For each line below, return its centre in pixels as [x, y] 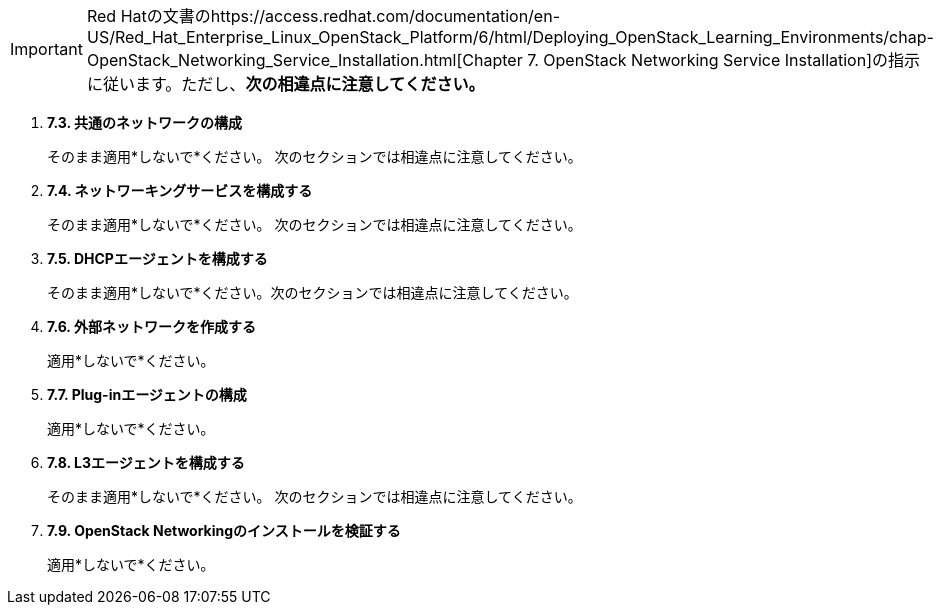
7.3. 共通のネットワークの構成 [145, 122]
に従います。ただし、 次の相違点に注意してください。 [285, 84]
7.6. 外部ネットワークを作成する [151, 326]
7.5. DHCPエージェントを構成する [157, 258]
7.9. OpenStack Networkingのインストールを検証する [224, 530]
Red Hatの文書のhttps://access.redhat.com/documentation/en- [323, 16]
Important [46, 49]
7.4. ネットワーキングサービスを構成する [180, 190]
